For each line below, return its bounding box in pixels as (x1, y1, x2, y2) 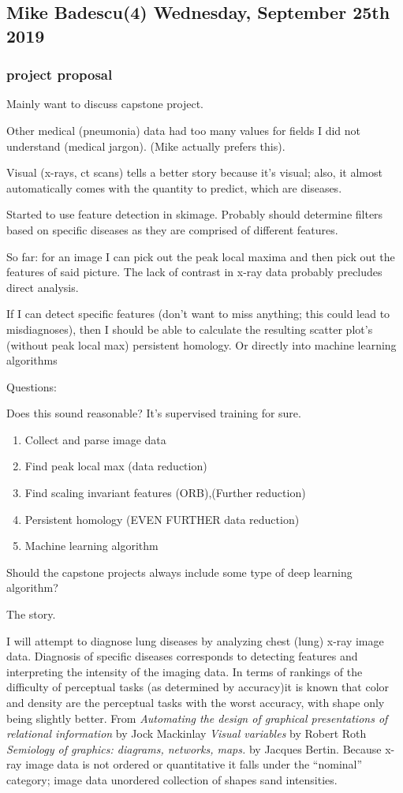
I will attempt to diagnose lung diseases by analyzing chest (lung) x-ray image (6, 632, 384, 649)
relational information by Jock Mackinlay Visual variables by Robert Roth (6, 725, 367, 742)
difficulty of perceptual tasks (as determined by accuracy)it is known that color (6, 679, 390, 695)
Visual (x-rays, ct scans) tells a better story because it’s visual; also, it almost (6, 164, 382, 181)
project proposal (6, 65, 113, 84)
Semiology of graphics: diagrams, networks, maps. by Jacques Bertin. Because (6, 740, 382, 757)
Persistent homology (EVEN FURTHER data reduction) (24, 511, 300, 527)
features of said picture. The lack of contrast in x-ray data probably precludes (6, 264, 382, 280)
